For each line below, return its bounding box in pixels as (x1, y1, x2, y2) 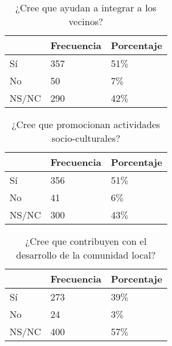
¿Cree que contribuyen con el (25, 234, 147, 248)
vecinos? (69, 14, 103, 28)
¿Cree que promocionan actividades (11, 117, 160, 131)
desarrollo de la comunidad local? (16, 248, 156, 262)
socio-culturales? (51, 131, 121, 145)
